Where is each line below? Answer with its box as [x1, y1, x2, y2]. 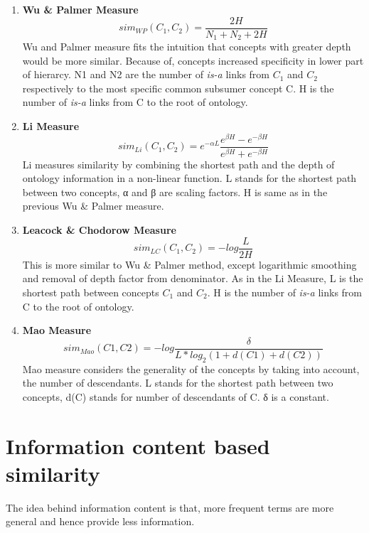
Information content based [6, 431, 270, 460]
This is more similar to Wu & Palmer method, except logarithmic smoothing [22, 257, 357, 271]
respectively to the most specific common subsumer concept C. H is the [22, 80, 334, 95]
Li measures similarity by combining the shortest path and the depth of [22, 156, 335, 171]
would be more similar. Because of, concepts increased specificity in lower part [22, 53, 364, 68]
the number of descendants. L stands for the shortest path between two [22, 375, 333, 390]
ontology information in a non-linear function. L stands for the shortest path [22, 171, 357, 185]
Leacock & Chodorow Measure [22, 222, 176, 237]
